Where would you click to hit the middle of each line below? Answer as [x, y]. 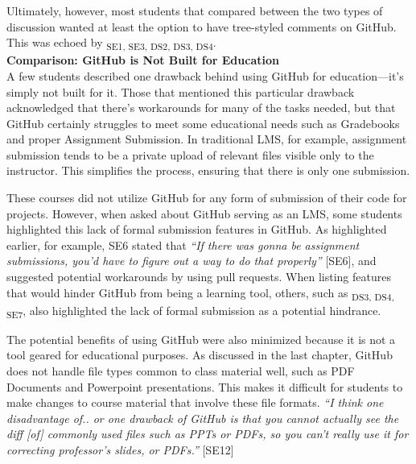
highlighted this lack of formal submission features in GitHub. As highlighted [197, 229]
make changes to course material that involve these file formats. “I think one [195, 402]
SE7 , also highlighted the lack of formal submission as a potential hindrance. [194, 311]
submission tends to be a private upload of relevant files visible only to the [190, 154]
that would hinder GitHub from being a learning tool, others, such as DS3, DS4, [200, 293]
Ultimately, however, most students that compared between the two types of [195, 10]
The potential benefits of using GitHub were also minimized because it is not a [201, 339]
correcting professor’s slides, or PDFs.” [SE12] [120, 450]
